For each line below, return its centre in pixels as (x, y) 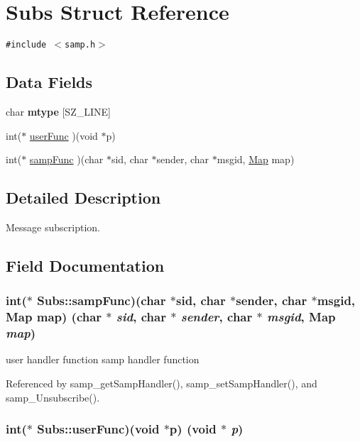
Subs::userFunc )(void (98, 429)
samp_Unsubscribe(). (53, 397)
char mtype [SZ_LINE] (58, 111)
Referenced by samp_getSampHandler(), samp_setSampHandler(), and (162, 383)
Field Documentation (85, 265)
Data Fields (49, 82)
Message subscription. (53, 227)
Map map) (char (54, 317)
